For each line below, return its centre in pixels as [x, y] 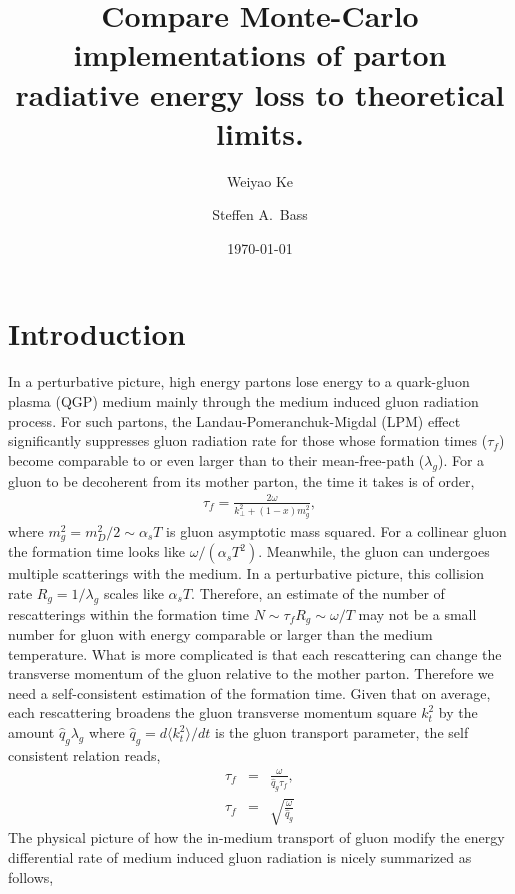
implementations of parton [260, 54]
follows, [31, 876]
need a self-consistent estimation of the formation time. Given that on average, [249, 692]
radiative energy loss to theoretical [260, 93]
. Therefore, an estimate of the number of [318, 592]
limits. [260, 132]
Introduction [97, 333]
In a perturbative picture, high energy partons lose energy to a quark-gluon [239, 381]
